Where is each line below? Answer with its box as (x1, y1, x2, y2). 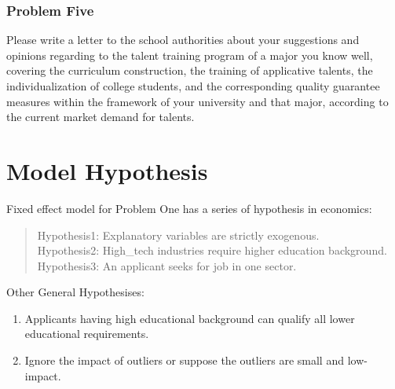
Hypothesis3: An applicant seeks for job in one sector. (37, 257, 297, 273)
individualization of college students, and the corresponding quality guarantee (6, 78, 380, 94)
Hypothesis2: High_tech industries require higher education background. (37, 242, 387, 259)
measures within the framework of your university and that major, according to (6, 93, 389, 109)
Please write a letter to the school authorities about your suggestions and (6, 31, 360, 48)
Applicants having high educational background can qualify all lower (24, 310, 355, 326)
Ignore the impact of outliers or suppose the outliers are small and (24, 352, 344, 369)
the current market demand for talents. (6, 108, 195, 125)
